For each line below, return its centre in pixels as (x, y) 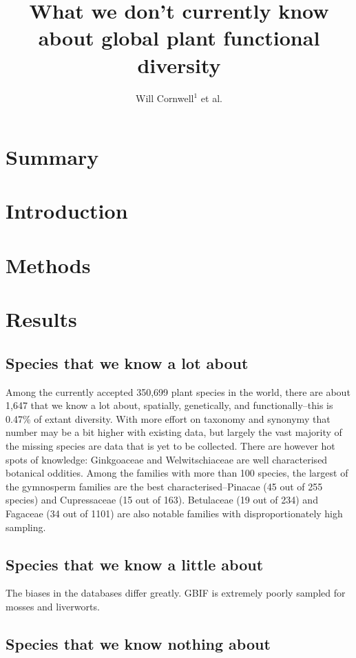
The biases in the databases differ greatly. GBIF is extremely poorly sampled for (176, 593)
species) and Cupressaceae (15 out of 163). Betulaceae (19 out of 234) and (162, 500)
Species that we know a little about (135, 564)
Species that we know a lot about (127, 362)
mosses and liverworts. (53, 606)
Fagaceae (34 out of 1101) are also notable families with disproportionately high (174, 513)
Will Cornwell (165, 98)
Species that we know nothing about (138, 643)
